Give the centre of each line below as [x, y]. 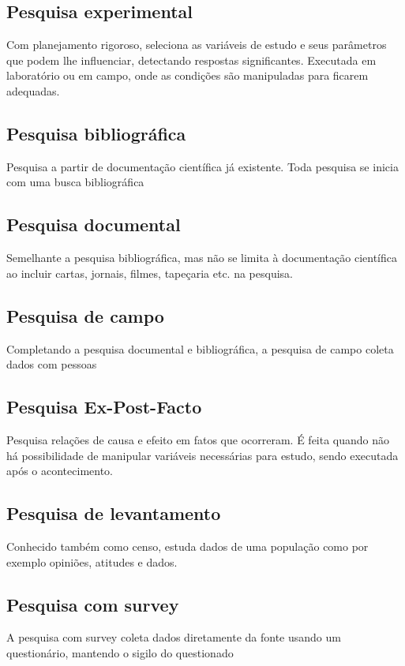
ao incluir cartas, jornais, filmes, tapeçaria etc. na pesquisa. [150, 273]
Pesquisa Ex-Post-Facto [104, 407]
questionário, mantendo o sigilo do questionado [120, 652]
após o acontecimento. [60, 471]
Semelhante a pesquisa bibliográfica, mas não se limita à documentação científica [202, 258]
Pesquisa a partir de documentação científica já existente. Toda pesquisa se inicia [202, 166]
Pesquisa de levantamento [114, 513]
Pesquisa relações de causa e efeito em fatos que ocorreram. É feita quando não [198, 439]
